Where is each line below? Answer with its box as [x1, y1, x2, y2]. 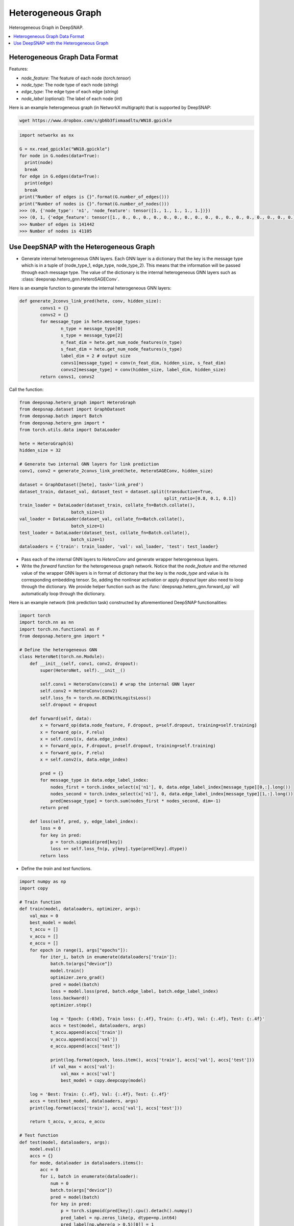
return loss [40, 853, 69, 858]
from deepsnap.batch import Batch [19, 413, 102, 419]
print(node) [24, 160, 53, 165]
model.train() [50, 968, 84, 973]
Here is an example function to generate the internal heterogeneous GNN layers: [9, 285, 171, 291]
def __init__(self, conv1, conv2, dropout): [29, 661, 139, 666]
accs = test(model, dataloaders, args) [50, 1022, 147, 1028]
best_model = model [29, 920, 77, 925]
